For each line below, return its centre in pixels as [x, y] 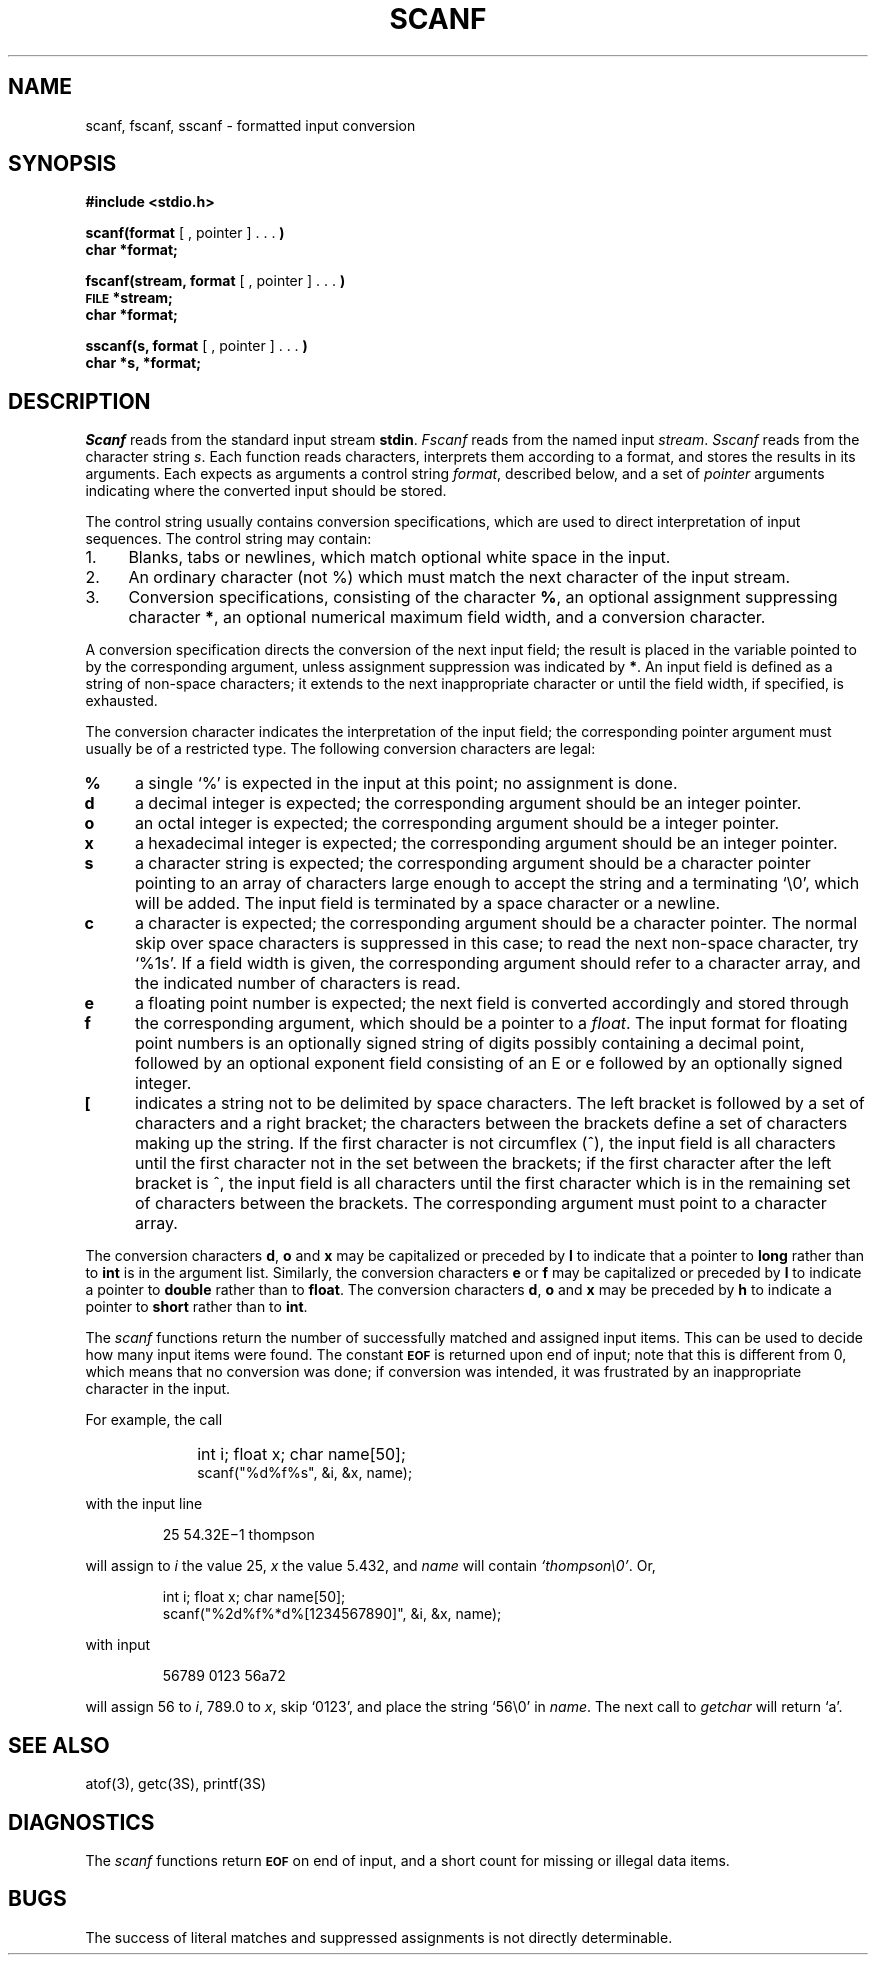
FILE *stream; [129, 298]
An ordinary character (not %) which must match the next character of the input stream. [459, 577]
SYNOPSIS [62, 164]
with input [118, 1645]
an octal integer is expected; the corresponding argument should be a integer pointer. [457, 823]
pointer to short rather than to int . [196, 1307]
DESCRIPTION [79, 401]
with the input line [144, 1504]
